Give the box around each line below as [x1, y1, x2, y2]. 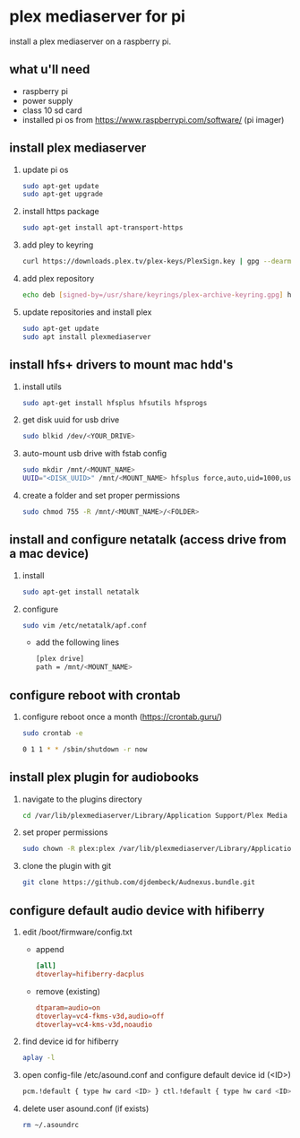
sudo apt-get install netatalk [21, 587, 140, 596]
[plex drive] [35, 655, 85, 664]
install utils [21, 381, 63, 392]
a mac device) [9, 546, 90, 561]
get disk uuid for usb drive [21, 414, 120, 425]
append [35, 944, 64, 954]
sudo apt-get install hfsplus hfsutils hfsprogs [21, 398, 208, 407]
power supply [21, 95, 73, 106]
